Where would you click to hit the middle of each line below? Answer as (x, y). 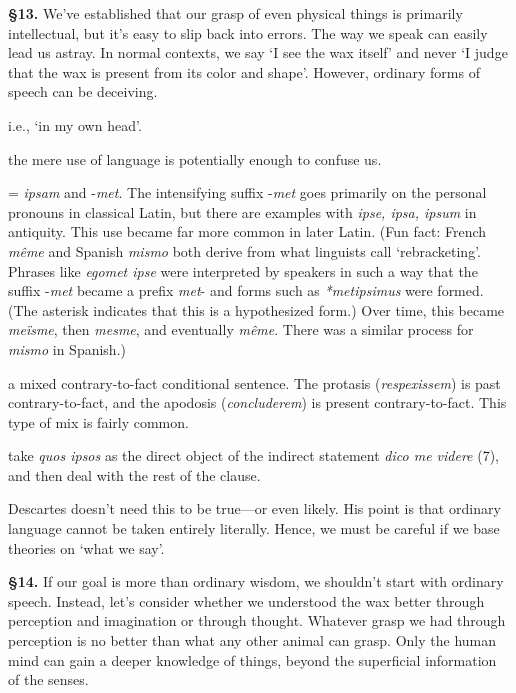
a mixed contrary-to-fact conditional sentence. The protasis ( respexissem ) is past (254, 382)
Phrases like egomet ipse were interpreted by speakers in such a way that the (243, 270)
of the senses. (48, 679)
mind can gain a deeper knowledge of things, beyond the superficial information (252, 659)
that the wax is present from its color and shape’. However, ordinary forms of (244, 71)
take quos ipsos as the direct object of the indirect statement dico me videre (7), (254, 455)
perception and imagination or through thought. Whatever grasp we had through (257, 620)
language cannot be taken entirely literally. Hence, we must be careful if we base (254, 528)
